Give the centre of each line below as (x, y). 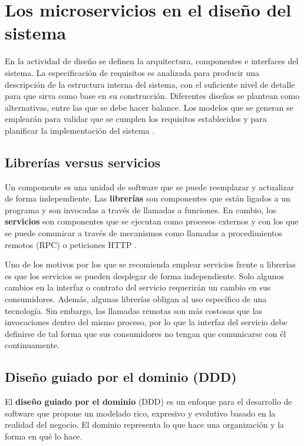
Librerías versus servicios (83, 162)
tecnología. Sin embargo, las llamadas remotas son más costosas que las (134, 310)
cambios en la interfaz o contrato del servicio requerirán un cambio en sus (138, 287)
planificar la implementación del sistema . (80, 130)
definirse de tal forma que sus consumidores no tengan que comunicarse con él (146, 333)
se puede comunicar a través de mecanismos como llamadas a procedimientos (144, 233)
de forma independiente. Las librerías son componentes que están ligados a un (148, 198)
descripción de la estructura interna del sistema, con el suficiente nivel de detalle (150, 84)
